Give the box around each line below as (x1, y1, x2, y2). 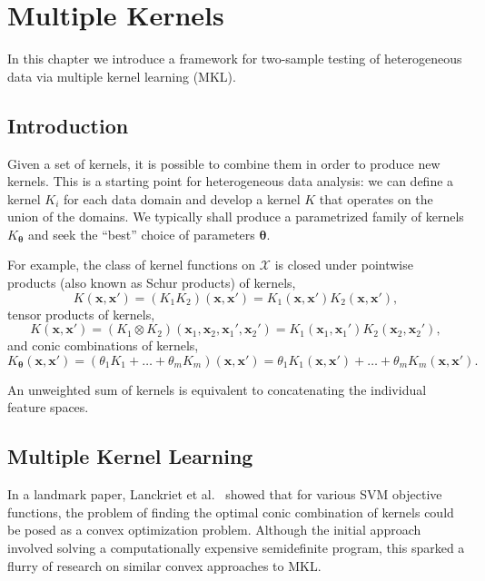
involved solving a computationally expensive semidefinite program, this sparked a (7, 538, 465, 557)
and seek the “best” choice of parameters (27, 224, 255, 243)
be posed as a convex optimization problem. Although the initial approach (7, 520, 421, 539)
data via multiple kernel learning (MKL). (7, 66, 236, 85)
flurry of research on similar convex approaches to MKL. (7, 556, 322, 575)
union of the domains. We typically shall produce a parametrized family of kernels (7, 207, 464, 226)
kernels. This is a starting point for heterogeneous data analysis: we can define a (7, 172, 454, 191)
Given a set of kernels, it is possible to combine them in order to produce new (7, 153, 440, 172)
